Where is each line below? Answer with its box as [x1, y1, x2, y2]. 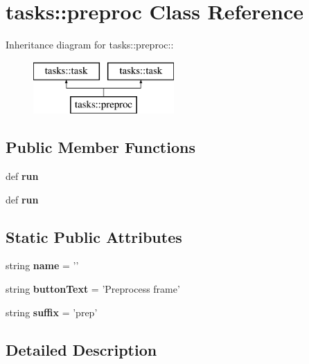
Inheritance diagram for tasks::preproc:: [6, 37, 174, 52]
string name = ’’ [6, 258, 79, 273]
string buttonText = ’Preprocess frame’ [6, 282, 180, 296]
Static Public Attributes [6, 226, 182, 247]
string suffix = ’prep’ [6, 304, 98, 319]
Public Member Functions [6, 136, 195, 158]
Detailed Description [6, 338, 157, 360]
